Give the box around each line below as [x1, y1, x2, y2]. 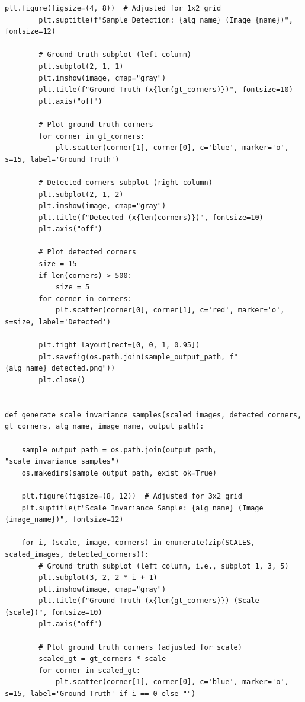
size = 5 [55, 283, 90, 292]
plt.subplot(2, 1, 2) [38, 190, 124, 199]
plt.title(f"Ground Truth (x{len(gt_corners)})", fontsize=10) [38, 85, 293, 94]
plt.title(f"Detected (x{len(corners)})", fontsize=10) [38, 213, 264, 222]
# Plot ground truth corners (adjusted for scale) [38, 643, 242, 652]
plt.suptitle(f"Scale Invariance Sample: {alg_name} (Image [21, 503, 264, 512]
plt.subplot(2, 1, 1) [38, 62, 124, 71]
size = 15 [38, 260, 77, 269]
